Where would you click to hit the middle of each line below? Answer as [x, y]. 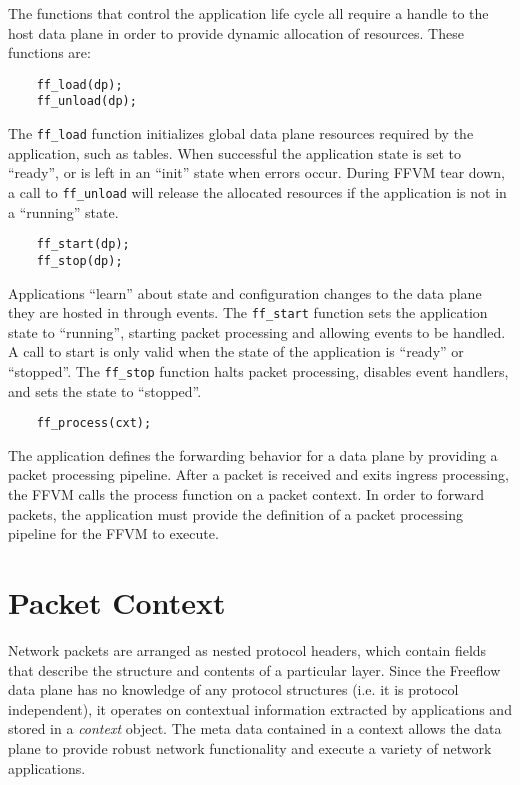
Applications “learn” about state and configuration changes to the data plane [245, 292]
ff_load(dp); [79, 84]
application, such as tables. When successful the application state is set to [234, 152]
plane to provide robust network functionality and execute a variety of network [250, 747]
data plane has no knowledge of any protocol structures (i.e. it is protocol [233, 689]
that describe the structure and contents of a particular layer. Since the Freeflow [254, 669]
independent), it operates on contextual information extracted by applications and [260, 708]
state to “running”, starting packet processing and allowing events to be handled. [257, 331]
